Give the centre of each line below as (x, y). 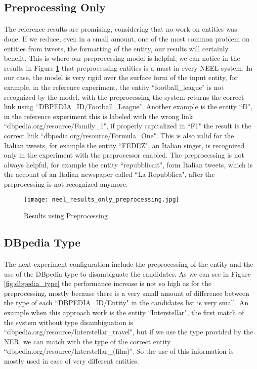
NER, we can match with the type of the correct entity (87, 341)
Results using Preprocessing (66, 216)
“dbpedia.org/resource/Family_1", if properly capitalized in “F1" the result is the (128, 126)
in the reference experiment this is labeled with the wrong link (99, 116)
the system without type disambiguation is (69, 322)
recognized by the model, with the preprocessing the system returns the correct (124, 97)
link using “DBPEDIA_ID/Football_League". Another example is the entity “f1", (128, 106)
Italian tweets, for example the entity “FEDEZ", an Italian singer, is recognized (124, 145)
